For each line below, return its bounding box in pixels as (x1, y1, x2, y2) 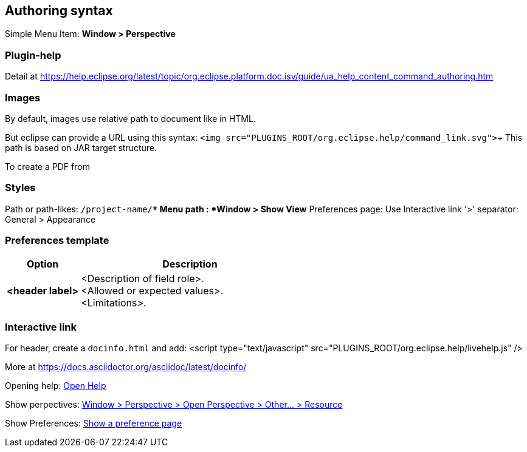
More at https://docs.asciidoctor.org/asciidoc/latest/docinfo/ (5, 362, 247, 373)
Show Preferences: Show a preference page (5, 418, 182, 429)
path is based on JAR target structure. (5, 142, 157, 153)
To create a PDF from (5, 161, 90, 172)
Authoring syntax (5, 3, 113, 18)
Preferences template (5, 234, 109, 247)
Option (26, 258, 59, 271)
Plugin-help (5, 49, 61, 61)
